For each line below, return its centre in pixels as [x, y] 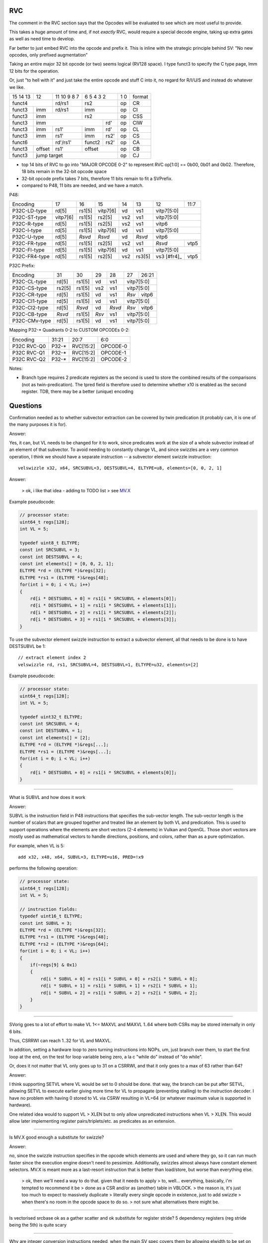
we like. [17, 87]
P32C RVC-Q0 [29, 346]
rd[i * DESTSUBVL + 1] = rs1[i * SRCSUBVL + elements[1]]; [103, 606]
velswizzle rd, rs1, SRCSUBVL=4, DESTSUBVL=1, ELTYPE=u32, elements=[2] [108, 665]
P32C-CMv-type [32, 321]
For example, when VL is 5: [37, 846]
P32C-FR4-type [31, 256]
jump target [49, 156]
